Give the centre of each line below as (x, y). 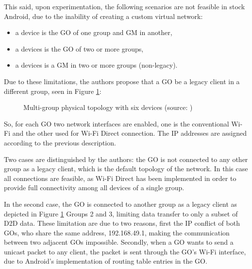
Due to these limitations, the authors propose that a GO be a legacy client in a (122, 81)
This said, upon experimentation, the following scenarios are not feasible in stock (125, 6)
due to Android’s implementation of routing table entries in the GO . (106, 261)
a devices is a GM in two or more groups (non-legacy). (96, 65)
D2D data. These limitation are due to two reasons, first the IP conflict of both (122, 223)
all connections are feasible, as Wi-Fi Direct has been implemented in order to (120, 178)
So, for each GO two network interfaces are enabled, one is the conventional (117, 123)
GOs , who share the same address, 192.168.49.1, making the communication (117, 232)
